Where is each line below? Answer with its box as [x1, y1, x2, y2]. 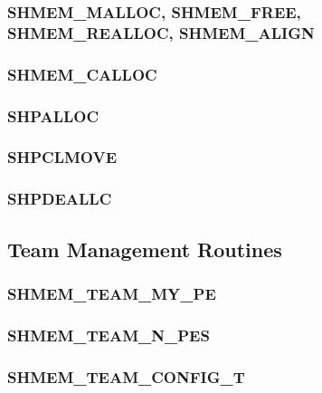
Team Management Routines [7, 235, 282, 263]
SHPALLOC [7, 104, 99, 127]
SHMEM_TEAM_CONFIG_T [7, 365, 245, 388]
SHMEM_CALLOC [7, 62, 157, 85]
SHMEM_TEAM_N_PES [7, 323, 210, 346]
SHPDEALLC [7, 187, 112, 210]
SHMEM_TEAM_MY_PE [7, 282, 216, 304]
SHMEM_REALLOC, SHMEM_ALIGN [7, 21, 315, 43]
